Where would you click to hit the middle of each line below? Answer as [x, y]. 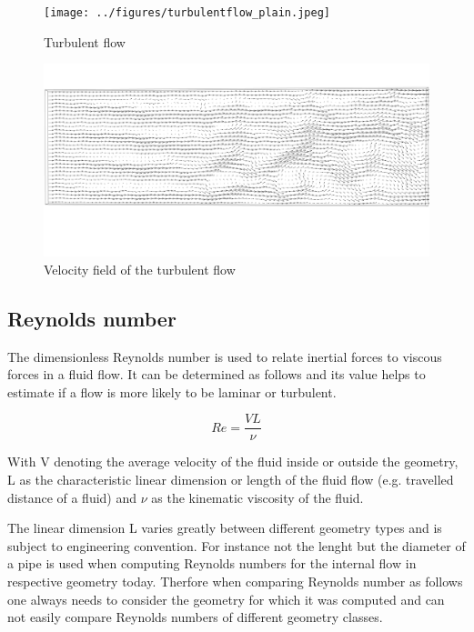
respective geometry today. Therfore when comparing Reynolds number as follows [235, 582]
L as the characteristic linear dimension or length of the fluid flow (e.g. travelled [231, 480]
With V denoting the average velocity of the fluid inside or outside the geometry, [233, 461]
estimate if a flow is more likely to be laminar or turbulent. [172, 391]
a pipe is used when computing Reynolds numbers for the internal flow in [212, 563]
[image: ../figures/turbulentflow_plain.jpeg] [187, 13]
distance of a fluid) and [72, 497]
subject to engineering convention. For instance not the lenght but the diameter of [237, 545]
